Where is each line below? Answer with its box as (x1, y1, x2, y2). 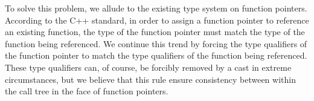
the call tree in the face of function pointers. (5, 85, 168, 97)
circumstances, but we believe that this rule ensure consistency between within (5, 73, 296, 85)
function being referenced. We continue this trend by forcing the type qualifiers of (5, 37, 307, 50)
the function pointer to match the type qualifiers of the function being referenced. (5, 49, 307, 62)
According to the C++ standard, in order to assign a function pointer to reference (5, 13, 309, 26)
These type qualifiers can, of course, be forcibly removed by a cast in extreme (5, 60, 292, 73)
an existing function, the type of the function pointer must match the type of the (5, 25, 305, 38)
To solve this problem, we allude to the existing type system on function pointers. (5, 2, 307, 14)
